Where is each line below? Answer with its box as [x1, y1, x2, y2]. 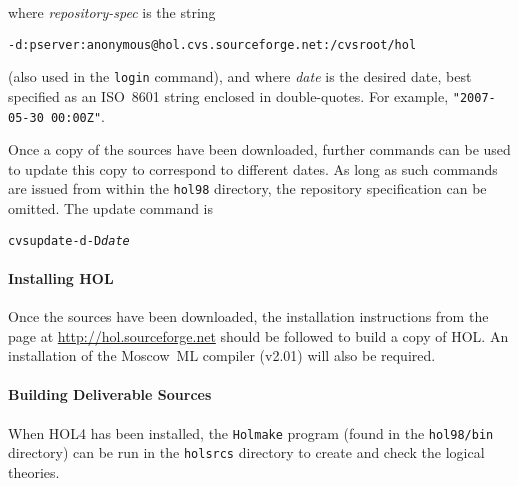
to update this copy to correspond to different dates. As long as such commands [8, 158, 498, 179]
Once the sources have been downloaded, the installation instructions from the [8, 306, 489, 327]
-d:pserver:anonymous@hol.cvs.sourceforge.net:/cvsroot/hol [8, 37, 417, 52]
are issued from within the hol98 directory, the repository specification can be [8, 178, 487, 199]
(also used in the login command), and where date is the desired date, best [8, 66, 472, 87]
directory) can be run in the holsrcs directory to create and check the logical [8, 442, 485, 463]
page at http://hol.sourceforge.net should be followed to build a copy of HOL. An [8, 325, 509, 346]
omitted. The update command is [8, 198, 214, 219]
